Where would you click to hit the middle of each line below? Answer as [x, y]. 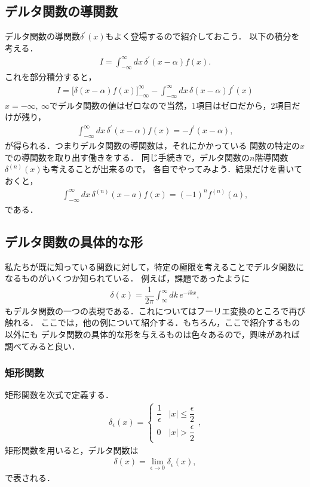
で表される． [30, 477]
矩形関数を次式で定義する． [59, 395]
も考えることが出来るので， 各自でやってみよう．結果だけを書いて [172, 169]
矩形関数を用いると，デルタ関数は [72, 450]
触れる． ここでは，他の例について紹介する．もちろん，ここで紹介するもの [153, 322]
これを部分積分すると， [51, 76]
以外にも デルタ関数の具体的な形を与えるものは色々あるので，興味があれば [152, 334]
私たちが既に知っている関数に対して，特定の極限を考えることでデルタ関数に [155, 266]
